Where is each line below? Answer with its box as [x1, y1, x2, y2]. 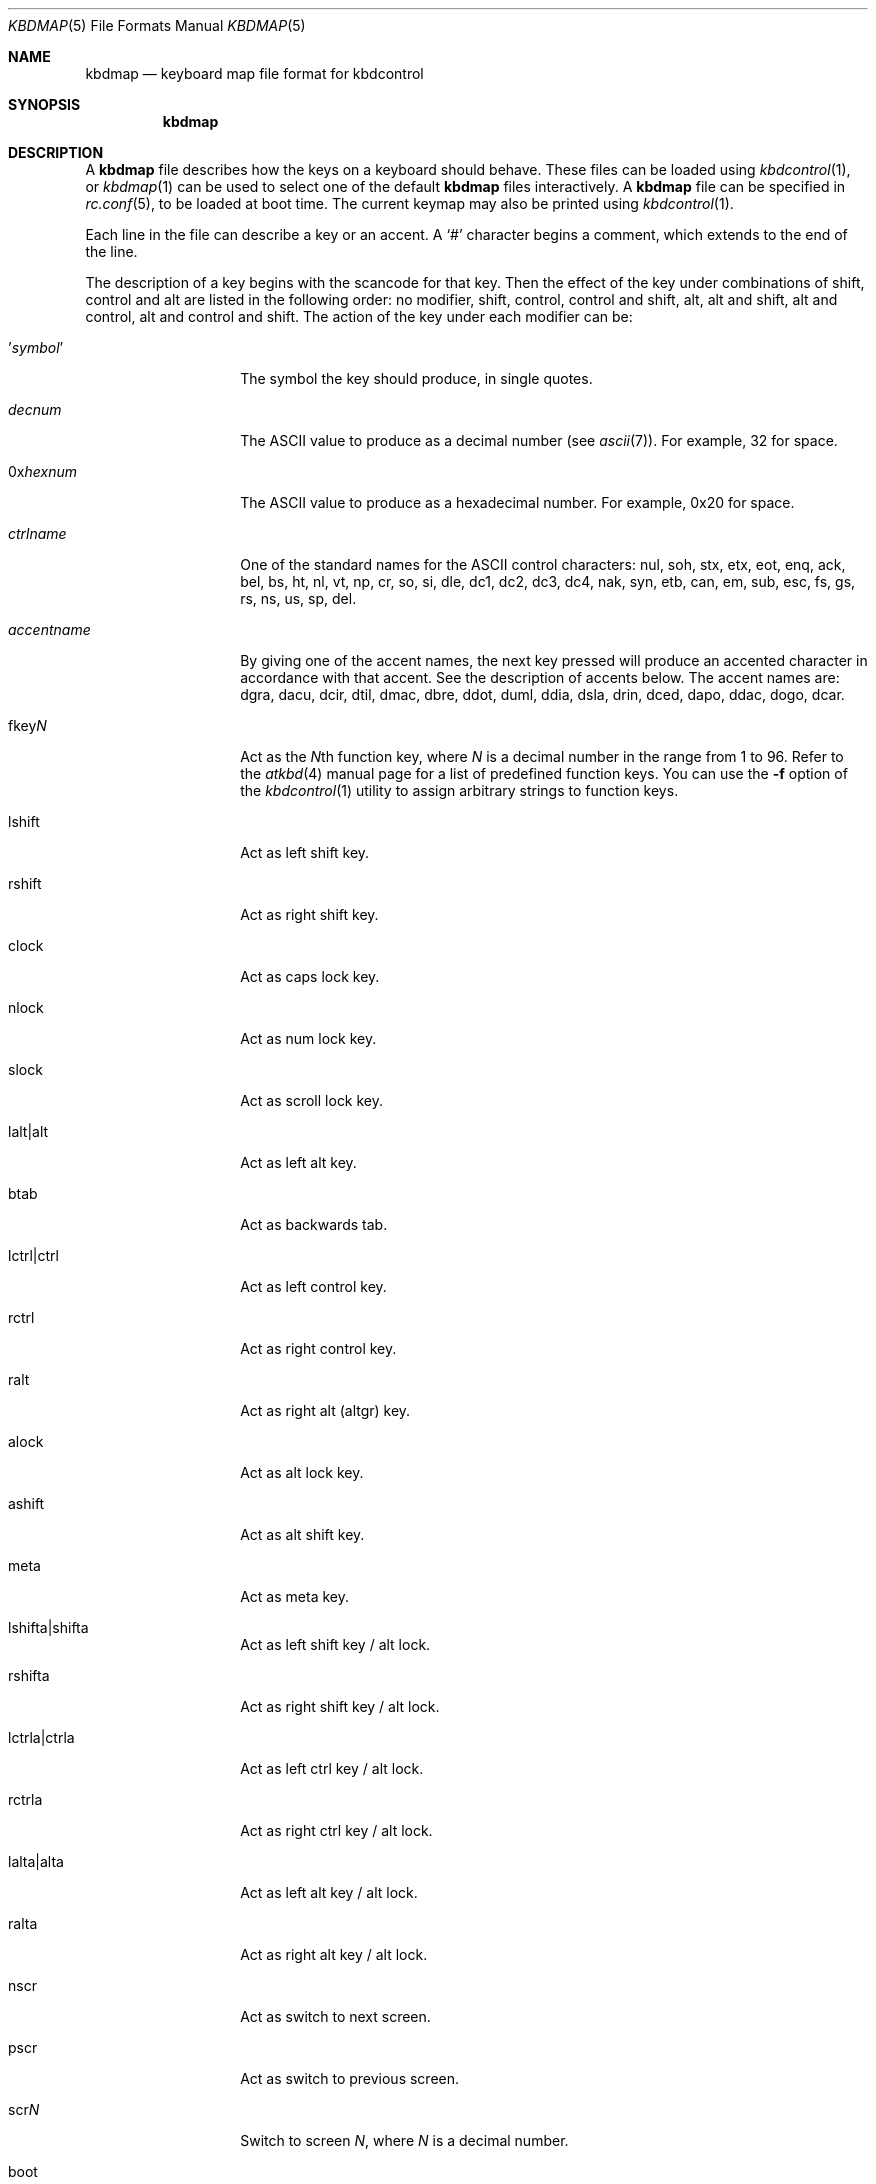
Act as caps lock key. [240, 968, 380, 985]
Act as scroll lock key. [240, 1092, 384, 1109]
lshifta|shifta [8, 1619, 89, 1636]
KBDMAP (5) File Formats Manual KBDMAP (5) [8, 17, 306, 34]
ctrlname [8, 525, 67, 542]
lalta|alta [8, 1853, 64, 1870]
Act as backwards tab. [240, 1216, 388, 1233]
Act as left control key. [240, 1278, 387, 1295]
